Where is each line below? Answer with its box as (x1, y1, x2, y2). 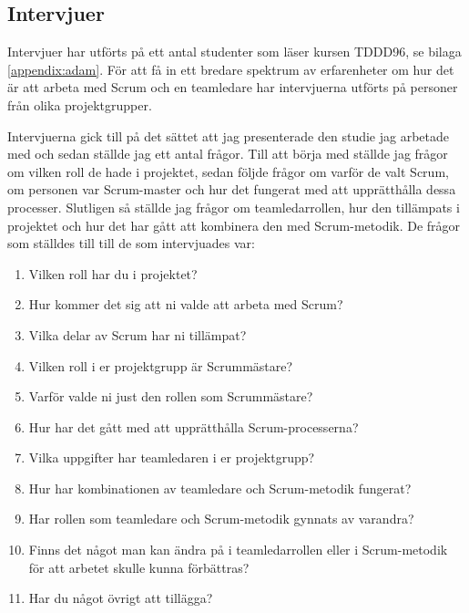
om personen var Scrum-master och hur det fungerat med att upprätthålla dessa (7, 180, 456, 199)
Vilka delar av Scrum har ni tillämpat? (28, 325, 247, 344)
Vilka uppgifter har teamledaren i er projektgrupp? (28, 448, 315, 467)
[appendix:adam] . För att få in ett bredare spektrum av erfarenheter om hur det (7, 59, 454, 78)
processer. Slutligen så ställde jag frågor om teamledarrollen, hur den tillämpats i (7, 197, 460, 216)
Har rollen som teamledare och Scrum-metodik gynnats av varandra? (28, 509, 414, 528)
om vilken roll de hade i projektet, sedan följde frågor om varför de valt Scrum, (7, 161, 449, 181)
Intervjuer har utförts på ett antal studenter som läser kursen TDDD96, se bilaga (7, 42, 462, 61)
